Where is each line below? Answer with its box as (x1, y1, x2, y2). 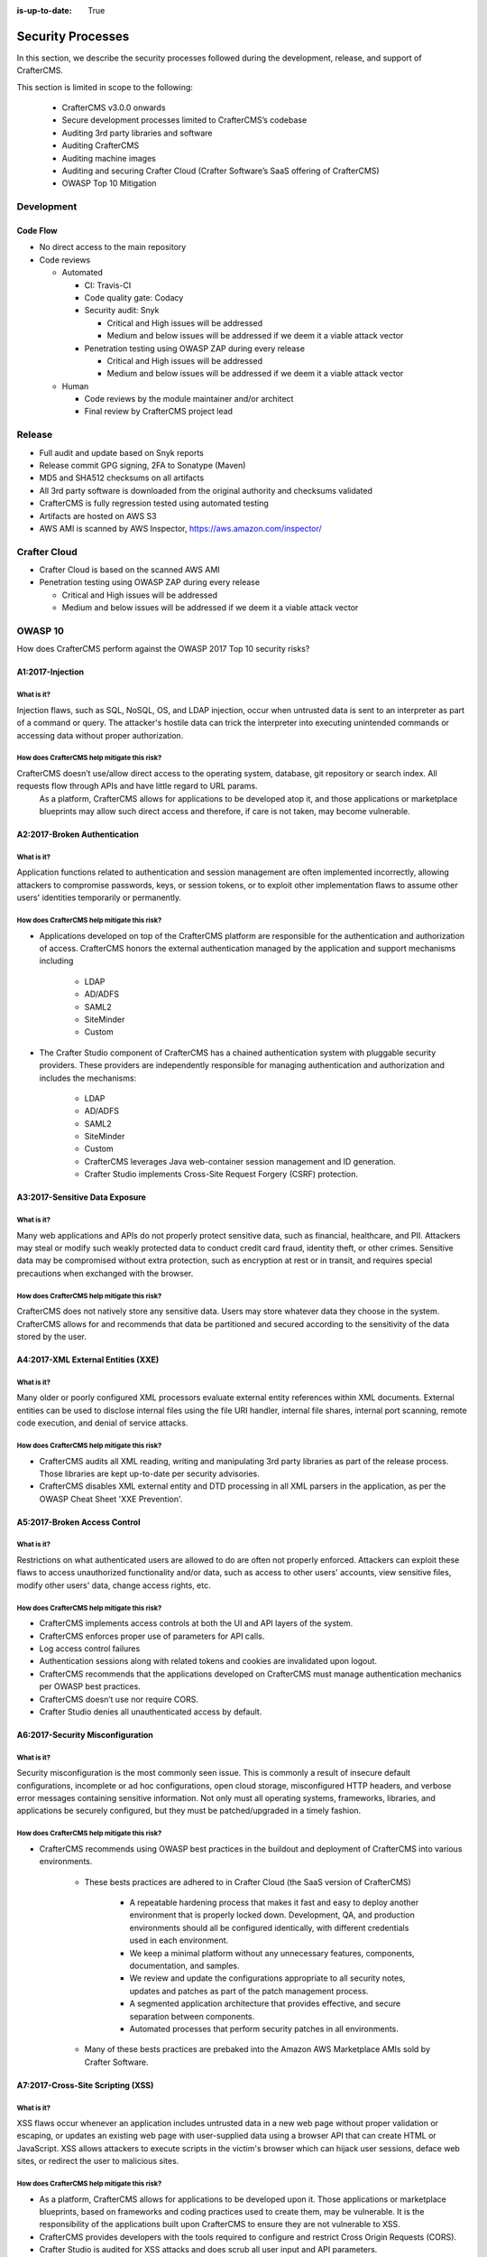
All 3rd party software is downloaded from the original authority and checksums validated (39, 485, 373, 496)
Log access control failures (39, 1643, 141, 1654)
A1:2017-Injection (16, 666, 85, 677)
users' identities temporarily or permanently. (16, 892, 182, 903)
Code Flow (16, 225, 58, 236)
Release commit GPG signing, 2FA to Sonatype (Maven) (39, 460, 246, 470)
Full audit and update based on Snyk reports (39, 447, 205, 458)
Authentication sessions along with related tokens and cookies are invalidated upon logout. (39, 1656, 378, 1667)
